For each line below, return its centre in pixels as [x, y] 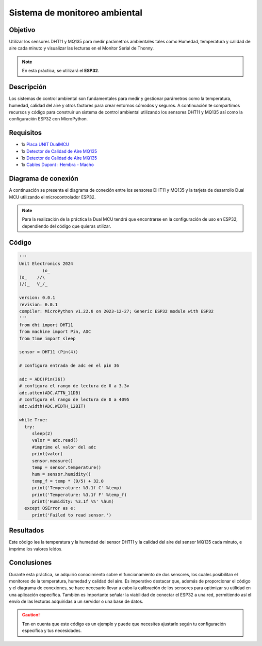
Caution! [31, 615]
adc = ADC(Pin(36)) [42, 379]
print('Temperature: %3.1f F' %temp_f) [79, 495]
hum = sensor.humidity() [61, 474]
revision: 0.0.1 [39, 304]
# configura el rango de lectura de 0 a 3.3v [74, 386]
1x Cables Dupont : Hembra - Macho [57, 165]
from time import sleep [48, 338]
